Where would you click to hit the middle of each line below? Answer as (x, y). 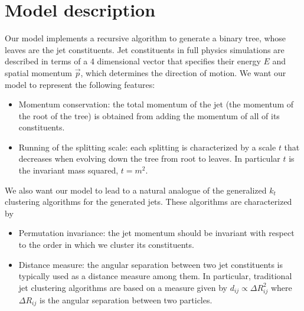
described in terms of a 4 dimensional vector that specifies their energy (133, 61)
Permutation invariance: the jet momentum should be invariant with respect (156, 233)
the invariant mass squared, (68, 170)
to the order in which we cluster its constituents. (106, 245)
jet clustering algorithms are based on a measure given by (123, 287)
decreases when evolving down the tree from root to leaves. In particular (149, 158)
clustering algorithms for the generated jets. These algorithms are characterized (148, 202)
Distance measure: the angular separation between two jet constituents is (151, 264)
